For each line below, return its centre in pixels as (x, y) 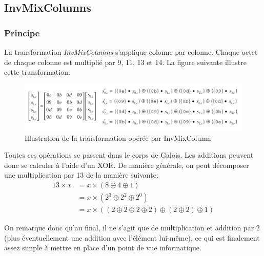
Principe (22, 33)
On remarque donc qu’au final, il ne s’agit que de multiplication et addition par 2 (132, 228)
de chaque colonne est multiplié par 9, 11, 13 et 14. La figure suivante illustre (126, 62)
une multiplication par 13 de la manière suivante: (81, 175)
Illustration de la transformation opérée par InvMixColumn (118, 137)
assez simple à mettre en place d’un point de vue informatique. (103, 248)
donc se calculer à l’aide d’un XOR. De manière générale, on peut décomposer (127, 165)
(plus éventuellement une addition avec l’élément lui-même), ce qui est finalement (132, 237)
